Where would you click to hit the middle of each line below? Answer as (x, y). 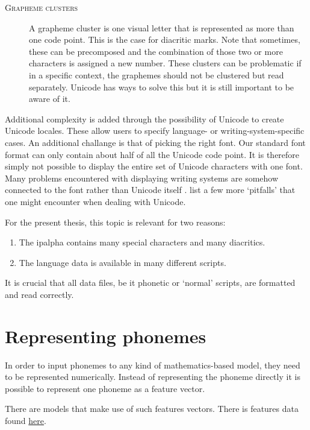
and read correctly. (39, 294)
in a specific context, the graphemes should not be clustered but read (157, 74)
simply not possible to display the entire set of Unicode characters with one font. (154, 166)
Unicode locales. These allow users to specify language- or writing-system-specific (155, 131)
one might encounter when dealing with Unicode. (95, 201)
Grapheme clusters (42, 7)
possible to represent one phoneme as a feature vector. (105, 388)
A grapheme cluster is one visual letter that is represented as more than (162, 27)
